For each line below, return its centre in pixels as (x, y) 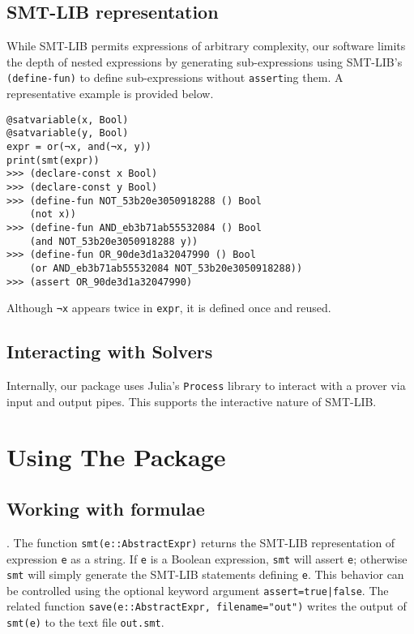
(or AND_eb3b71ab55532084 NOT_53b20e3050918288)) (166, 268)
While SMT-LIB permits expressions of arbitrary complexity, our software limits (206, 46)
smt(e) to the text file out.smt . (85, 622)
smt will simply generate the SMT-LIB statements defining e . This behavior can (205, 574)
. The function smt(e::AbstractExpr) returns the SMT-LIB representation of (201, 542)
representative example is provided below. (110, 94)
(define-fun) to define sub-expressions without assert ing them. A (175, 77)
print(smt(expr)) (53, 160)
